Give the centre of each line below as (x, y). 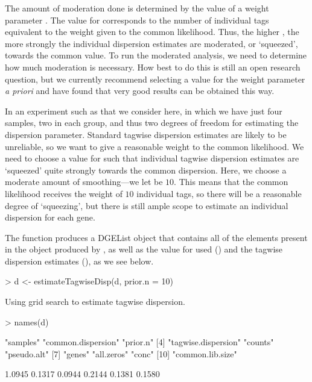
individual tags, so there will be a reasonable (219, 193)
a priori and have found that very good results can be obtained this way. (140, 91)
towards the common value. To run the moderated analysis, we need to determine (156, 55)
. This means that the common (231, 182)
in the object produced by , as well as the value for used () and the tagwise (144, 249)
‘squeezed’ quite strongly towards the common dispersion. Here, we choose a (146, 170)
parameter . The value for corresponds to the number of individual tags (137, 20)
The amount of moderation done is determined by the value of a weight (137, 8)
